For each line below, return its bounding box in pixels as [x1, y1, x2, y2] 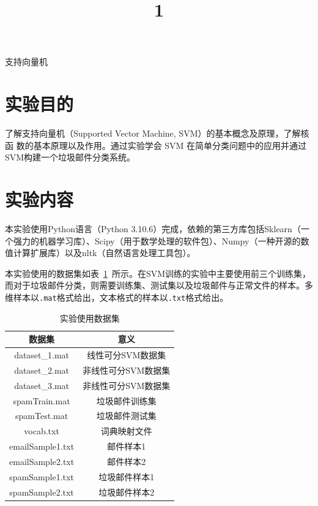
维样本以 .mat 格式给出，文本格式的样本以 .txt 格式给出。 [5, 290, 229, 303]
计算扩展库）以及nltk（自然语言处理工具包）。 [13, 246, 196, 259]
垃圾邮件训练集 [96, 394, 157, 407]
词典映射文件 [100, 425, 152, 437]
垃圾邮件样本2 [98, 485, 155, 498]
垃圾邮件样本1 [98, 470, 155, 483]
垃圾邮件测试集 [96, 409, 157, 422]
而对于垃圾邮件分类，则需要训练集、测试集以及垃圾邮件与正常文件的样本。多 [5, 279, 313, 292]
